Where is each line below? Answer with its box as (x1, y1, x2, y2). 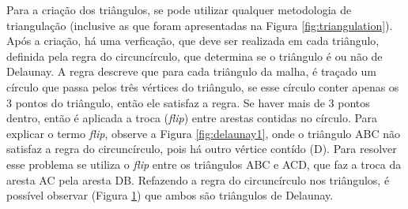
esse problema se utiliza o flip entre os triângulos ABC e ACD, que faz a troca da (6, 155, 402, 172)
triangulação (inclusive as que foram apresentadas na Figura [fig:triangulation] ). (6, 17, 393, 33)
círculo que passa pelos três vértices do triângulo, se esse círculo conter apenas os (6, 78, 399, 95)
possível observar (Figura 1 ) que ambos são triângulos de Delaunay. (6, 187, 334, 203)
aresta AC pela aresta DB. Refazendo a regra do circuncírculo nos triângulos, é (6, 171, 390, 188)
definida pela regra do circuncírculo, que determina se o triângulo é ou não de (6, 47, 383, 64)
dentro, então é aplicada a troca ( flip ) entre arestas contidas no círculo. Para (6, 110, 378, 126)
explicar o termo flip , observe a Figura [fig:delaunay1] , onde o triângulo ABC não (6, 125, 400, 141)
